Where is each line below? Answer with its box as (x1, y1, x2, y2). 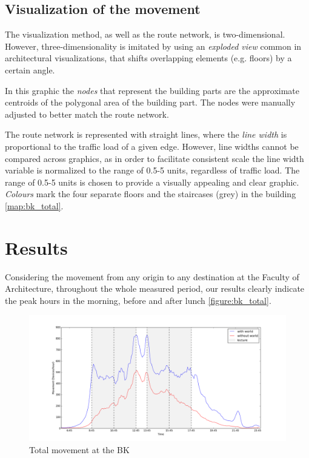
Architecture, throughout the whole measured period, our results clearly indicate (5, 282, 305, 295)
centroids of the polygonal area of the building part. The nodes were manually (5, 96, 296, 109)
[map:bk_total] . (5, 199, 64, 212)
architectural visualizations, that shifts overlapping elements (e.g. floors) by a (5, 52, 292, 64)
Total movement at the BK (29, 443, 130, 456)
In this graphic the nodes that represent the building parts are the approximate (5, 84, 300, 96)
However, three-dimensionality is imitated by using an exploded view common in (5, 39, 302, 52)
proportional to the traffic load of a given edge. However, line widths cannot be (5, 140, 299, 152)
